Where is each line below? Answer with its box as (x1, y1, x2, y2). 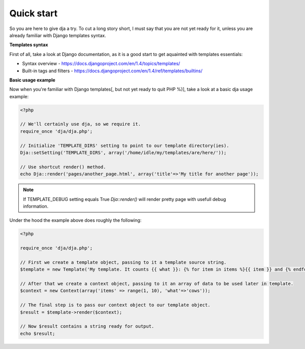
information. (23, 203, 49, 209)
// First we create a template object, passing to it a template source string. (20, 259, 227, 265)
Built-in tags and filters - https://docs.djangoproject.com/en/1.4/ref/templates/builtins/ (22, 68, 203, 74)
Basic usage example (9, 77, 55, 83)
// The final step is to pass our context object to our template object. (20, 302, 211, 308)
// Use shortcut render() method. (20, 164, 106, 170)
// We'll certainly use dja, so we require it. (20, 121, 141, 127)
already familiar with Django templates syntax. (9, 32, 106, 38)
